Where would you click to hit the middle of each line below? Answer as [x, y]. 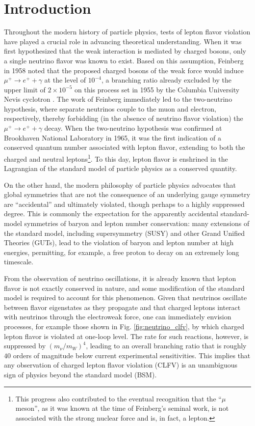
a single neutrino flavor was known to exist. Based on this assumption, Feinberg [124, 60]
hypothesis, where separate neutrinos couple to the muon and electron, [110, 108]
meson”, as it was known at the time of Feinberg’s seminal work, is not [122, 408]
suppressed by [25, 346]
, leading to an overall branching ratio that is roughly [166, 346]
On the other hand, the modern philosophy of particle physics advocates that [120, 185]
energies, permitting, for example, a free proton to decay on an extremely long [122, 252]
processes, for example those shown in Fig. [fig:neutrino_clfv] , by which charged [124, 326]
